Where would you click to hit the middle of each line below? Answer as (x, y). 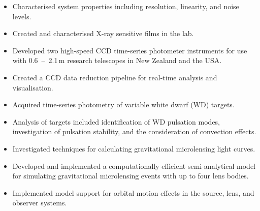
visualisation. (33, 87)
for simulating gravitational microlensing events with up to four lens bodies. (131, 176)
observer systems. (40, 203)
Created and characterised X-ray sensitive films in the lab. (103, 33)
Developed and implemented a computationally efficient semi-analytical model (134, 165)
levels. (22, 16)
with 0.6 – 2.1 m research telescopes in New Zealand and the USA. (117, 60)
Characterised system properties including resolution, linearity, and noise (126, 6)
